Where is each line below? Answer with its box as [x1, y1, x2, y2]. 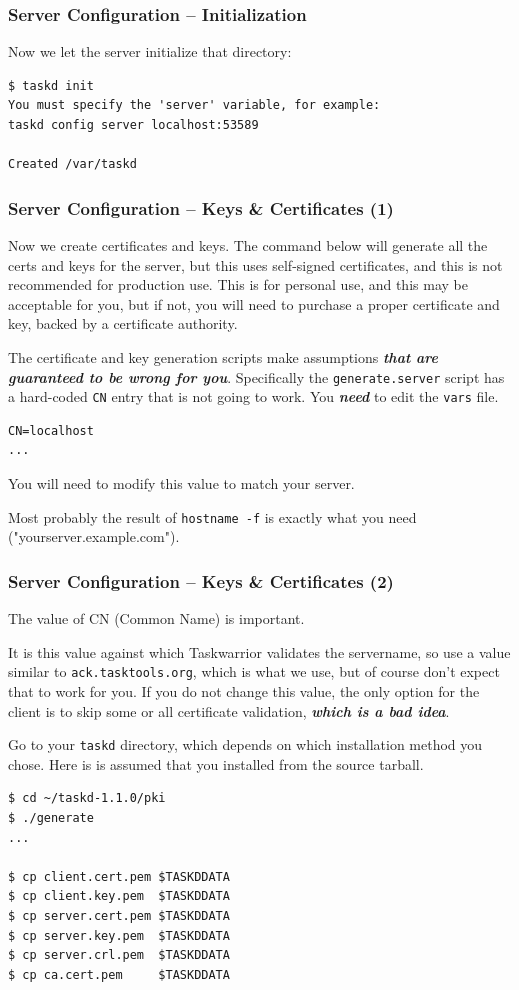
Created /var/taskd [8, 157, 137, 172]
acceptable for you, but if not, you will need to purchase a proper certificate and [8, 293, 500, 314]
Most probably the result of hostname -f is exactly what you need [8, 506, 417, 527]
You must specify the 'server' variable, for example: [8, 98, 381, 113]
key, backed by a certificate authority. [8, 313, 238, 334]
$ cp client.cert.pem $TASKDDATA [8, 869, 230, 884]
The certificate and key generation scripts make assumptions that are [8, 346, 439, 367]
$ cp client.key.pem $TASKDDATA [8, 889, 230, 904]
